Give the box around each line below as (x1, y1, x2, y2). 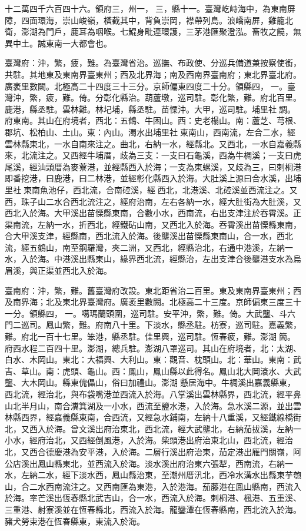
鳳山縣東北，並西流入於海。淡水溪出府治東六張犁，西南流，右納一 (37, 457, 293, 469)
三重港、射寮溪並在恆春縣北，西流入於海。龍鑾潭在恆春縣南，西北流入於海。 (5, 503, 301, 515)
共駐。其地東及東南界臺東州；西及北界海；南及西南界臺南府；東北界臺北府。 (5, 68, 301, 80)
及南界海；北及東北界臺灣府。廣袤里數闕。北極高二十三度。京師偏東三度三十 (5, 296, 301, 308)
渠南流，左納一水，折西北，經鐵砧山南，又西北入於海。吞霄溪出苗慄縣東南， (5, 218, 301, 230)
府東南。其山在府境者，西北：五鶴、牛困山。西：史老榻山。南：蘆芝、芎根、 (5, 114, 301, 127)
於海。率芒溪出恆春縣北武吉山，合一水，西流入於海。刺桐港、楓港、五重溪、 (5, 492, 301, 504)
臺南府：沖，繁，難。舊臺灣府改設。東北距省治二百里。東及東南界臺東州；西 (5, 284, 301, 296)
